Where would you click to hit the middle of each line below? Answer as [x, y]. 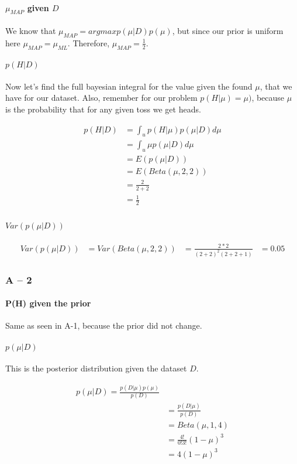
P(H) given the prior [48, 303]
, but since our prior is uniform [228, 30]
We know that [31, 30]
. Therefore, [89, 42]
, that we [276, 86]
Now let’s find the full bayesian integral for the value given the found [129, 86]
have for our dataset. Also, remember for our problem [101, 98]
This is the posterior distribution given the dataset [96, 368]
